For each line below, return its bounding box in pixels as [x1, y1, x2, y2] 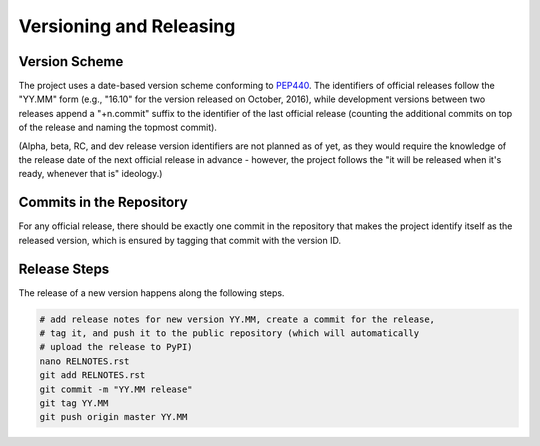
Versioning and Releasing [18, 15, 236, 37]
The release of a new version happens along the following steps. [18, 286, 285, 299]
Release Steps [18, 260, 110, 277]
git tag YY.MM [39, 397, 109, 409]
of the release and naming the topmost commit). [18, 121, 217, 134]
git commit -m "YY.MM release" [39, 383, 194, 395]
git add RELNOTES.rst [39, 370, 146, 381]
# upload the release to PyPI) [39, 341, 194, 353]
